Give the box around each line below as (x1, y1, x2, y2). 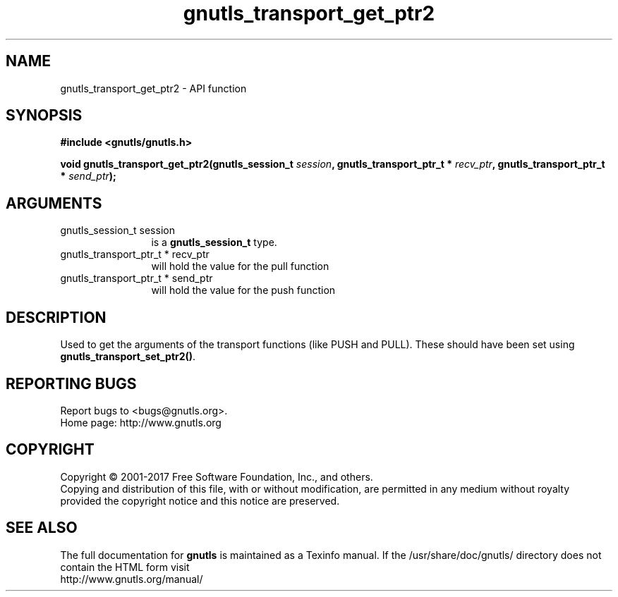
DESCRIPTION (6, 308, 107, 326)
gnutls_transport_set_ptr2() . (60, 350, 196, 363)
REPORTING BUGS (6, 374, 137, 393)
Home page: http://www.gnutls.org (60, 416, 222, 429)
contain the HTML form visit (60, 560, 190, 573)
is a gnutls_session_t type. (151, 236, 277, 249)
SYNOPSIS (6, 106, 83, 125)
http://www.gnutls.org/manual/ (60, 572, 203, 585)
